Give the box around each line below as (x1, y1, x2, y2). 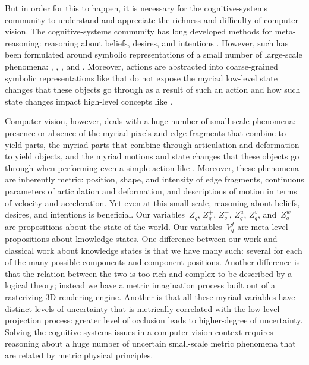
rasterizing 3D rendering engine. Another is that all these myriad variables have (5, 290, 295, 303)
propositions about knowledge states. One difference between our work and (5, 232, 278, 244)
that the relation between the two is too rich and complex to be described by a (5, 267, 292, 279)
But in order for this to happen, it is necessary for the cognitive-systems (5, 2, 267, 14)
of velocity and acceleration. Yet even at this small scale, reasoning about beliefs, (5, 196, 300, 209)
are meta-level (237, 220, 288, 232)
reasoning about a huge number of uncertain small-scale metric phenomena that (5, 337, 296, 350)
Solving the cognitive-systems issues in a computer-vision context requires (5, 325, 273, 338)
